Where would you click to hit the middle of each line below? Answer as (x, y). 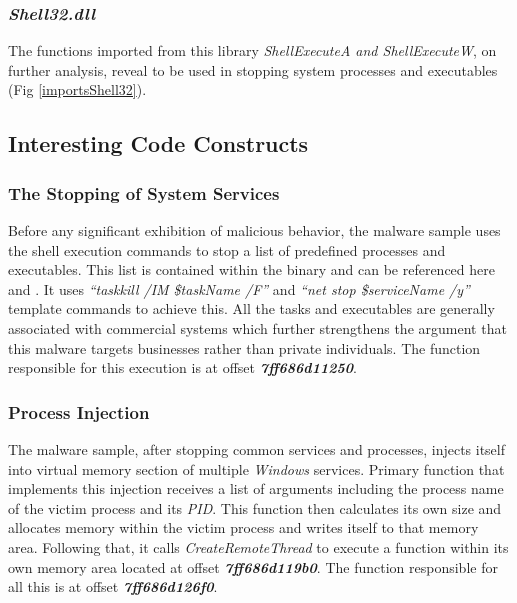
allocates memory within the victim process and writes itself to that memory (243, 527)
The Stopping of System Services (144, 192)
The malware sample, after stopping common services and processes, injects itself (256, 448)
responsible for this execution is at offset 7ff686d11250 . (182, 367)
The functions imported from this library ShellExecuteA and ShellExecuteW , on (252, 50)
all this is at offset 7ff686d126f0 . (113, 586)
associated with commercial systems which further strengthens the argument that (257, 327)
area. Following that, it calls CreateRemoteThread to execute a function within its (258, 546)
